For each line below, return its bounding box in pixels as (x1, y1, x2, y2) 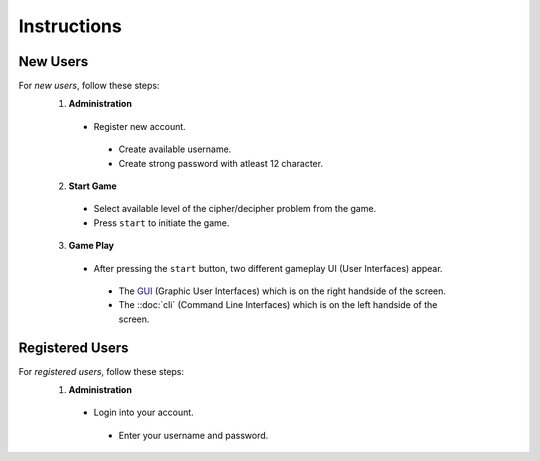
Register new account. (93, 120, 187, 132)
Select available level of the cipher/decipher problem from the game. (93, 203, 377, 215)
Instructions (18, 15, 122, 37)
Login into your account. (93, 406, 194, 419)
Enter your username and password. (118, 429, 269, 441)
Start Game (68, 180, 117, 192)
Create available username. (118, 143, 232, 155)
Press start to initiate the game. (93, 216, 230, 229)
